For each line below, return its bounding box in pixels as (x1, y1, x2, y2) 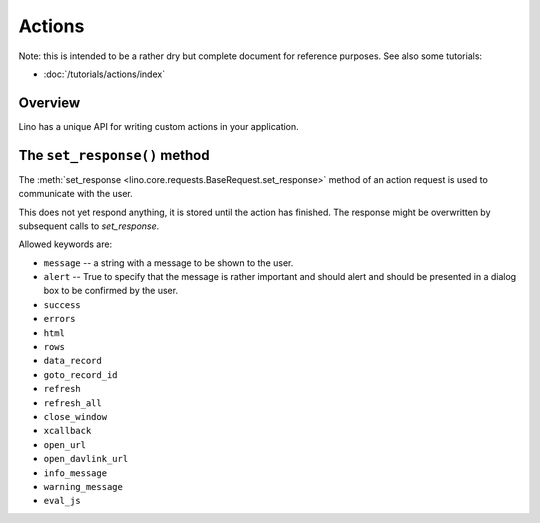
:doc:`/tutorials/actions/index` (43, 68, 165, 80)
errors (43, 313, 76, 325)
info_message (43, 467, 108, 479)
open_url (43, 439, 87, 450)
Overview (18, 94, 81, 111)
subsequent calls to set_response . (18, 220, 160, 232)
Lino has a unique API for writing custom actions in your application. (18, 120, 299, 132)
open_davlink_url (43, 453, 129, 465)
